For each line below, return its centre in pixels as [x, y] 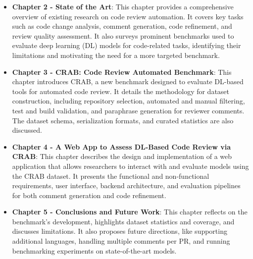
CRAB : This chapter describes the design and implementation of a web [122, 156]
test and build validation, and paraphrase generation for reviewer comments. [128, 110]
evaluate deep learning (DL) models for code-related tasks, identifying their [126, 45]
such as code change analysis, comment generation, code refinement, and [122, 26]
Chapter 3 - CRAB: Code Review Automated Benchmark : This [122, 72]
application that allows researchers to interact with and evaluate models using [130, 166]
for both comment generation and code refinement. [89, 195]
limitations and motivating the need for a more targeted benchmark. [116, 55]
